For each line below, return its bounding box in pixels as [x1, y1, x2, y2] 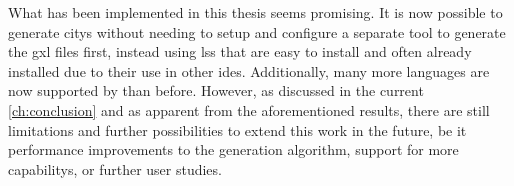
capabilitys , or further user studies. [8, 158, 222, 179]
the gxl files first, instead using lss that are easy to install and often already [8, 41, 472, 62]
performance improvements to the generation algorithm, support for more [8, 139, 459, 160]
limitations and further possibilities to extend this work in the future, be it [8, 119, 467, 140]
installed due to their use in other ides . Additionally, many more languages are [8, 60, 490, 81]
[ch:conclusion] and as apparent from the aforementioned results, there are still [8, 99, 490, 120]
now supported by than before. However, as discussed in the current [8, 80, 424, 101]
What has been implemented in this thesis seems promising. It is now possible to [8, 2, 503, 22]
